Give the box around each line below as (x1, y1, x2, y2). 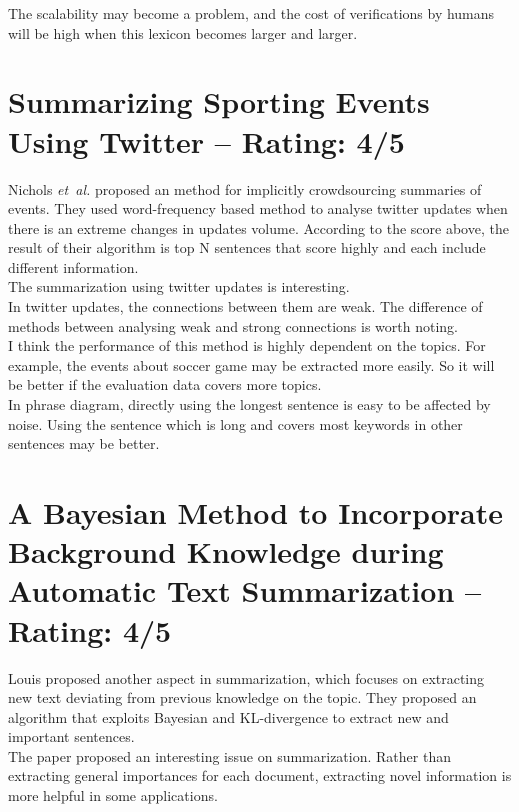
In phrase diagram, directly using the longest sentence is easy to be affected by (8, 394, 491, 415)
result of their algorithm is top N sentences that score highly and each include (8, 237, 486, 258)
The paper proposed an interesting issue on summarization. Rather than (8, 745, 451, 766)
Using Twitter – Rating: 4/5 (8, 120, 405, 161)
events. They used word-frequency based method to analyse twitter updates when (8, 198, 508, 219)
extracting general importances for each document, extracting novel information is (8, 765, 512, 786)
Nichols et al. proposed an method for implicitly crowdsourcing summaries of (8, 178, 482, 199)
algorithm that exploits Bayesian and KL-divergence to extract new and (8, 706, 449, 727)
